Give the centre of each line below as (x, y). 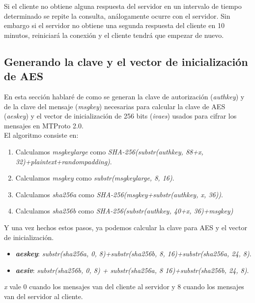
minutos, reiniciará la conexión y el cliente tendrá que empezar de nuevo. (114, 35)
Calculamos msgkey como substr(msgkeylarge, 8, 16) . (95, 178)
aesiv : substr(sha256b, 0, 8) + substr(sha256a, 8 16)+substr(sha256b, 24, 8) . (132, 270)
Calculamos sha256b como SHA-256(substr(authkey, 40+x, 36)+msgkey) (124, 211)
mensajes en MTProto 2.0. (44, 125)
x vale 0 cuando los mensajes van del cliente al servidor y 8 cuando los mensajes (124, 287)
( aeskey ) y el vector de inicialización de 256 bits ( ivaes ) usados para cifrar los (120, 116)
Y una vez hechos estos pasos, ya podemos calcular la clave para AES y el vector (126, 227)
